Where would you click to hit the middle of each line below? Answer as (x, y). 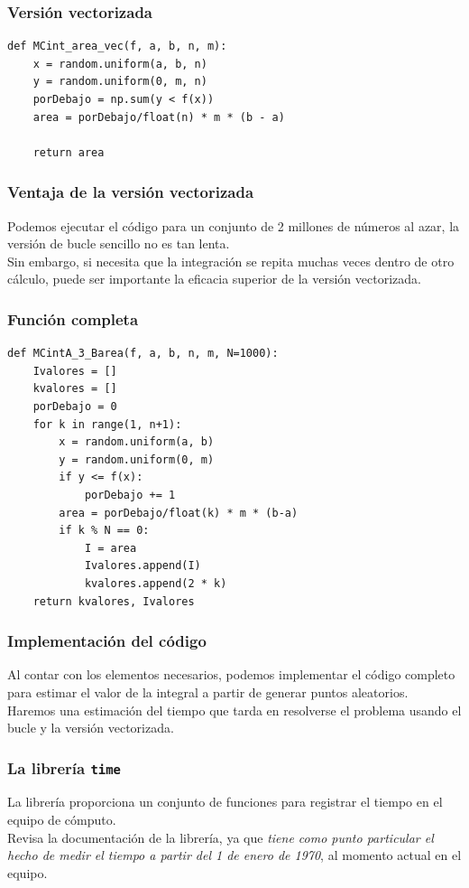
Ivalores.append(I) (143, 566)
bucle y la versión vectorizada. (91, 728)
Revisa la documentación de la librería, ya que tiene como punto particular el (221, 837)
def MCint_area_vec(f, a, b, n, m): (117, 47)
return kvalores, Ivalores (114, 601)
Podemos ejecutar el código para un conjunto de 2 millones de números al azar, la (234, 225)
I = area (110, 548)
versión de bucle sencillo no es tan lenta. (119, 243)
